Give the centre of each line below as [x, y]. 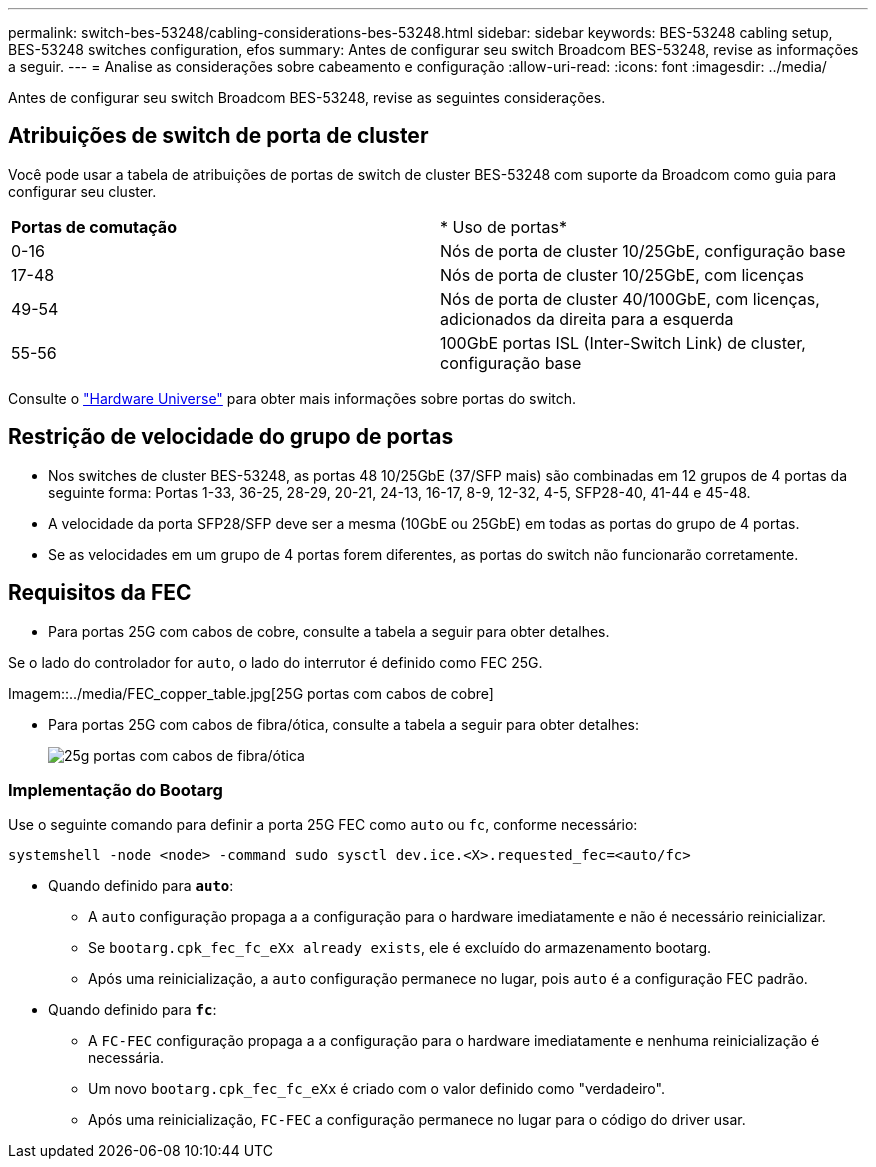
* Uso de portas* [504, 226]
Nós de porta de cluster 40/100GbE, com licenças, [630, 298]
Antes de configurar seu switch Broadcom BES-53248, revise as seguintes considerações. [307, 97]
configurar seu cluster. [82, 191]
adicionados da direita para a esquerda [587, 318]
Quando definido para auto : [141, 886]
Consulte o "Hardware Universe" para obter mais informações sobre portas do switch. [292, 398]
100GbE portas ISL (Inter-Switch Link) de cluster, [623, 342]
